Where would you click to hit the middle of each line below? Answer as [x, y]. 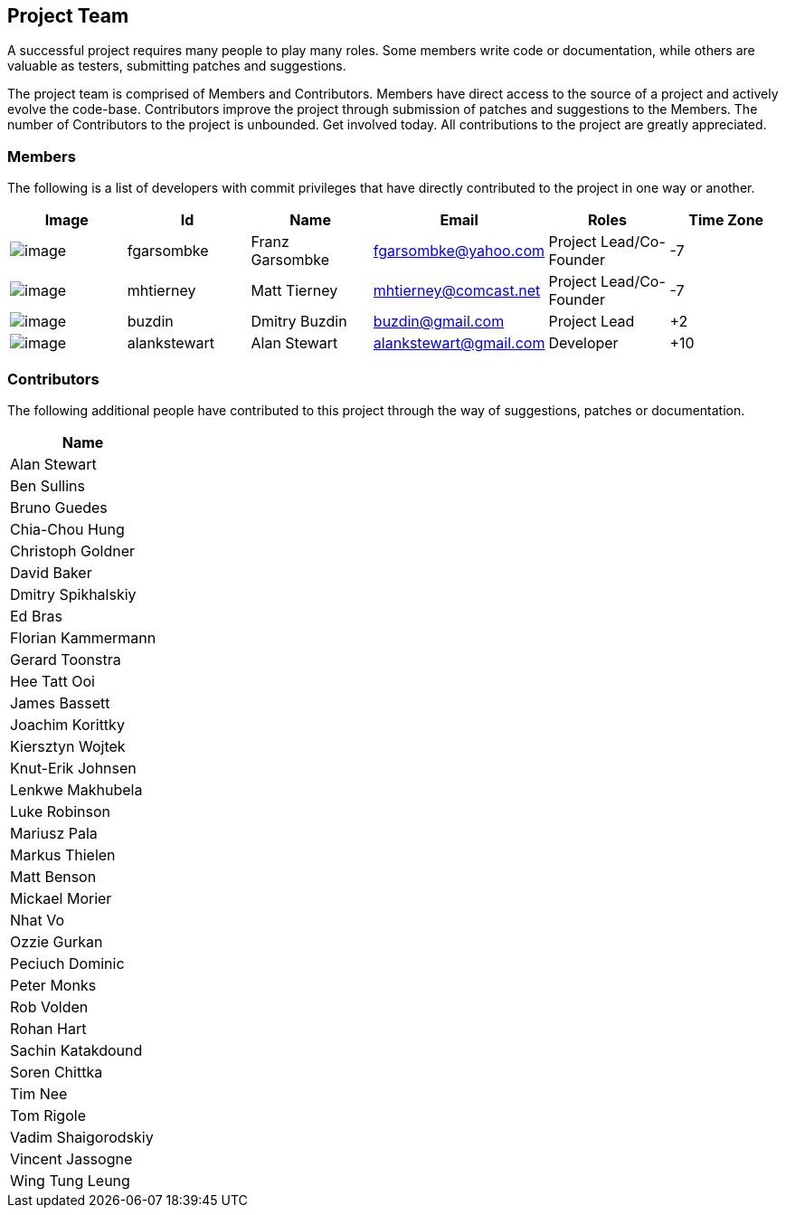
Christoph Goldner [73, 551]
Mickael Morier [61, 898]
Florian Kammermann [83, 637]
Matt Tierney [294, 291]
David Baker [51, 572]
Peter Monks [53, 985]
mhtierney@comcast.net [457, 291]
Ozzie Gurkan [57, 941]
